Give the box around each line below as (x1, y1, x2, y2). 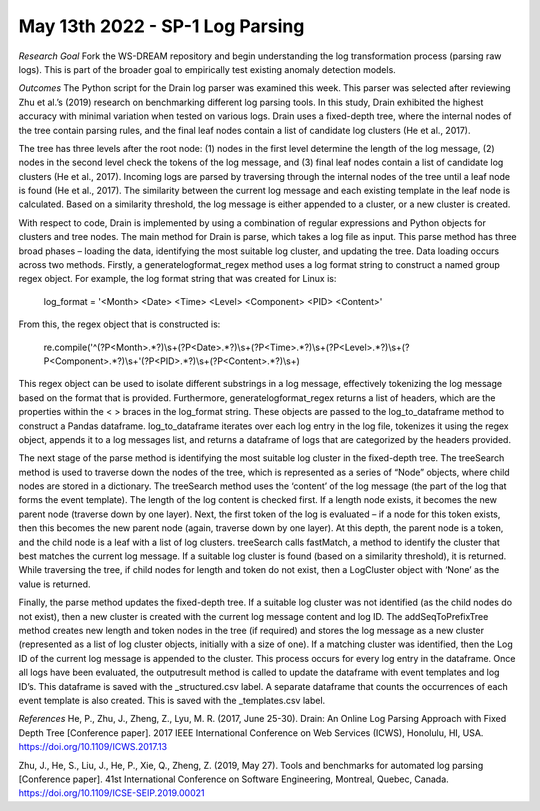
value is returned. (18, 578, 91, 590)
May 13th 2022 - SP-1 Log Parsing (18, 15, 305, 37)
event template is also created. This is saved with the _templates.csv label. (18, 694, 326, 706)
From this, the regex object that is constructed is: (18, 318, 221, 330)
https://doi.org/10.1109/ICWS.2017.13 (18, 741, 168, 753)
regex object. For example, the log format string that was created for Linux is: (18, 273, 337, 285)
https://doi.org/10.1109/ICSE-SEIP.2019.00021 (18, 787, 205, 799)
